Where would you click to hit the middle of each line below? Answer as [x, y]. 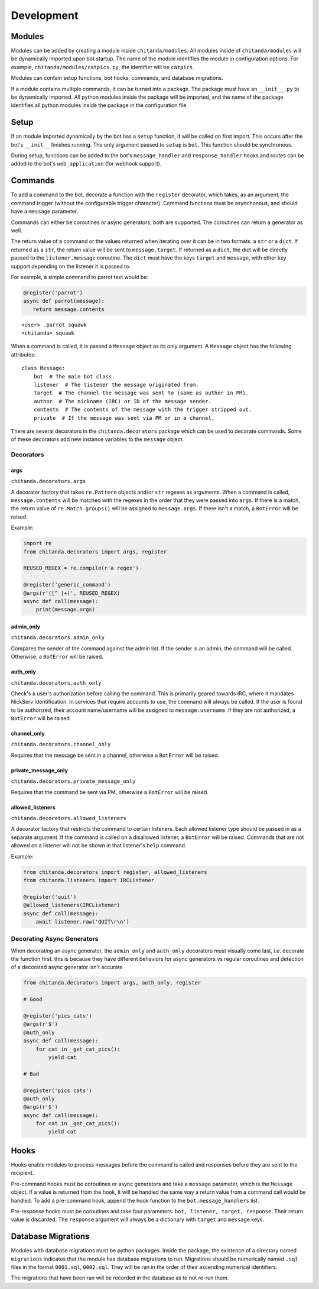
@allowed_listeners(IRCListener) [72, 905]
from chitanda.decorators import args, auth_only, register [112, 983]
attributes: [23, 354]
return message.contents [69, 309]
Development [45, 15]
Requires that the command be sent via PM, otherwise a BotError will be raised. [110, 792]
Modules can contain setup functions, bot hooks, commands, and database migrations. [117, 78]
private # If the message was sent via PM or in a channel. [124, 418]
